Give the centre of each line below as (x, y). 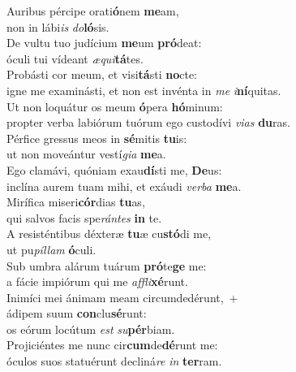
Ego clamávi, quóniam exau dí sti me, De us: (114, 169)
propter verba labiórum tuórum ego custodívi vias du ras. (148, 122)
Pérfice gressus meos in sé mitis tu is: (97, 138)
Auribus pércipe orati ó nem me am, (93, 11)
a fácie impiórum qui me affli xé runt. (97, 281)
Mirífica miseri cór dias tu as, (76, 202)
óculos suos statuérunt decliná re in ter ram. (114, 361)
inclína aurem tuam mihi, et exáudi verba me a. (124, 186)
